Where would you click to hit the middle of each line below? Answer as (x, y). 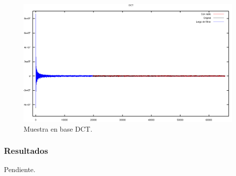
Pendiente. (20, 169)
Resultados (26, 151)
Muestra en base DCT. (58, 128)
